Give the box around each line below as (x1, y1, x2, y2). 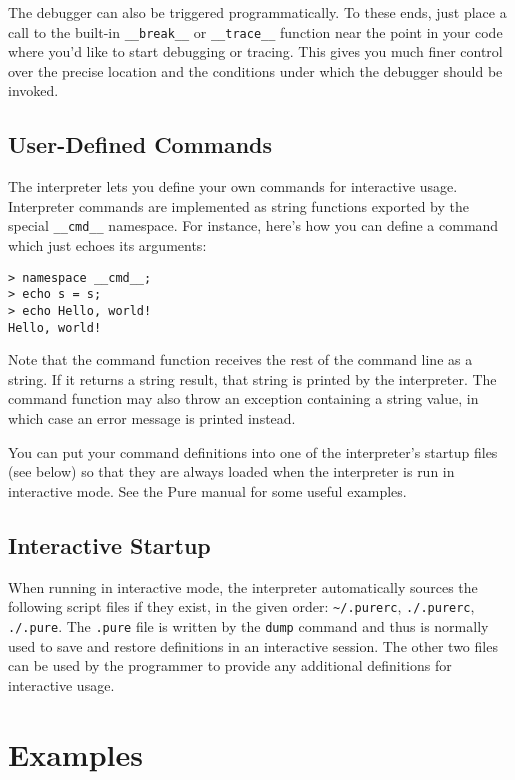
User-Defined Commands (8, 129, 273, 160)
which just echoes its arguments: (8, 235, 207, 256)
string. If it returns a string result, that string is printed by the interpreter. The (8, 368, 497, 389)
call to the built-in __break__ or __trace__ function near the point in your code (8, 21, 503, 42)
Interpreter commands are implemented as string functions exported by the (8, 195, 469, 216)
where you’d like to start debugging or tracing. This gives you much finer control (8, 41, 503, 62)
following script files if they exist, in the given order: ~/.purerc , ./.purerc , (8, 596, 475, 617)
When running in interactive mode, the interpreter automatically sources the (8, 576, 478, 597)
